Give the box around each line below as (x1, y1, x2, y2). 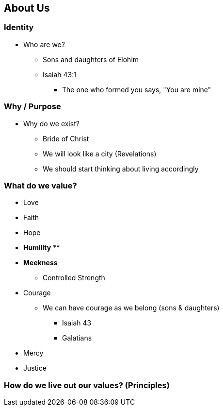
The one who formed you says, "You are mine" (62, 85, 211, 94)
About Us (4, 2, 50, 14)
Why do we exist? (23, 119, 80, 128)
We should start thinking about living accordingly (43, 164, 199, 173)
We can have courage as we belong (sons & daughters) (43, 304, 220, 312)
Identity (4, 22, 34, 33)
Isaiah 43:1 (43, 70, 77, 79)
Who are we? (23, 40, 65, 49)
